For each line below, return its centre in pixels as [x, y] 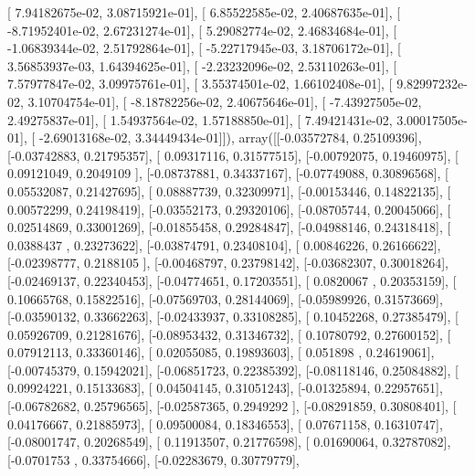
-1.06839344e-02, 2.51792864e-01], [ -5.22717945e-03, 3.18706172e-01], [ [204, 48]
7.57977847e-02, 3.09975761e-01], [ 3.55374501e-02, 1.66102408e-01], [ [200, 84]
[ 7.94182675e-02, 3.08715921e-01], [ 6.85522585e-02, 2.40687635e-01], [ [204, 12]
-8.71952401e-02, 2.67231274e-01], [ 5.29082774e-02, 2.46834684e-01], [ [202, 30]
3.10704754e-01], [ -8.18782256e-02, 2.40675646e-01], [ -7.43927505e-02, [225, 101]
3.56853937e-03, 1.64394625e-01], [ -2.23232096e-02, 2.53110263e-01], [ [202, 65]
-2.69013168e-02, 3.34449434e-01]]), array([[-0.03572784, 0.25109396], [230, 138]
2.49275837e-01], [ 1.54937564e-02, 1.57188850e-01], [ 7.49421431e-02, [200, 119]
